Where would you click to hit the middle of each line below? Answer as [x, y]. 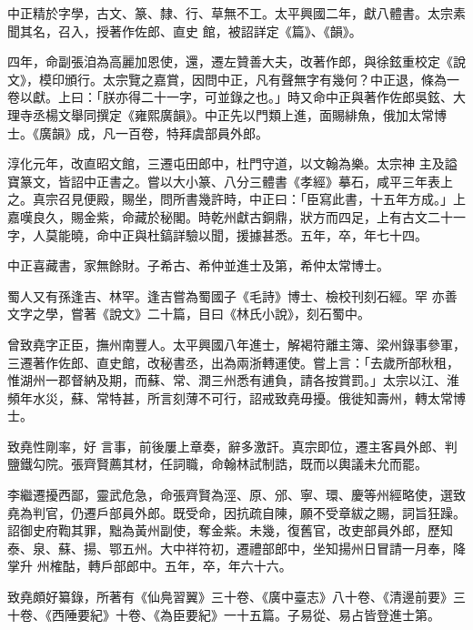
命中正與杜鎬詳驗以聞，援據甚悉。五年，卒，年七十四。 [262, 234]
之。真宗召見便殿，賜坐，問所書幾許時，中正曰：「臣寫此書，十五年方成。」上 [236, 199]
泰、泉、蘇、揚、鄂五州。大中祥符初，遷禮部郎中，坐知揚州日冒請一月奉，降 [236, 548]
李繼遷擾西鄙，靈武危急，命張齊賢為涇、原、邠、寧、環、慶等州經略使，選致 [236, 495]
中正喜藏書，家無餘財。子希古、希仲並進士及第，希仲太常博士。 [198, 265]
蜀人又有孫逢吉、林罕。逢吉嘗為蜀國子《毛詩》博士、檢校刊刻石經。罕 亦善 [232, 295]
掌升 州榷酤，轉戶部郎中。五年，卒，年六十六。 [150, 566]
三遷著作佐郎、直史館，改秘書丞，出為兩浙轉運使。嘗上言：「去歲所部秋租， [233, 362]
